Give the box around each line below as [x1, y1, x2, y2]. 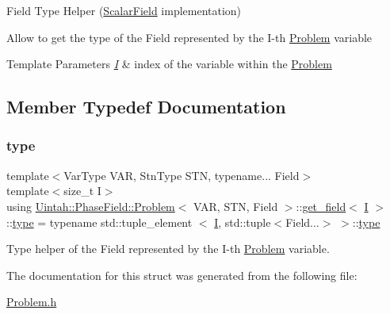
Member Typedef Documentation [6, 94, 286, 119]
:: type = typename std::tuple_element [6, 213, 193, 230]
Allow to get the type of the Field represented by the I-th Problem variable [6, 29, 373, 45]
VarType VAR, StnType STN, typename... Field [63, 167, 300, 183]
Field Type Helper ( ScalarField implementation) [6, 2, 242, 18]
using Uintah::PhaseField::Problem [6, 197, 175, 214]
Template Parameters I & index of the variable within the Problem [6, 56, 332, 72]
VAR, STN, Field [193, 197, 278, 214]
